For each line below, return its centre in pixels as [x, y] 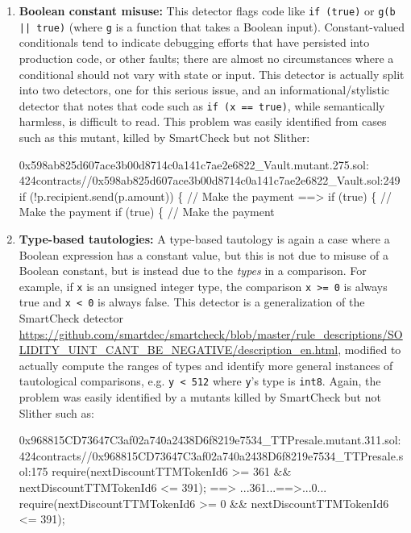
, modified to [369, 350]
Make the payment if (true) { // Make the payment [147, 212]
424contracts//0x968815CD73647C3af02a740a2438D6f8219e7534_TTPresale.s [211, 455]
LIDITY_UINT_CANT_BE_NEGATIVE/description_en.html [179, 350]
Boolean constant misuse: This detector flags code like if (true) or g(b [207, 10]
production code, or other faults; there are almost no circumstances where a [206, 58]
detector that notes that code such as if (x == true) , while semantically [202, 105]
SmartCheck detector [71, 318]
